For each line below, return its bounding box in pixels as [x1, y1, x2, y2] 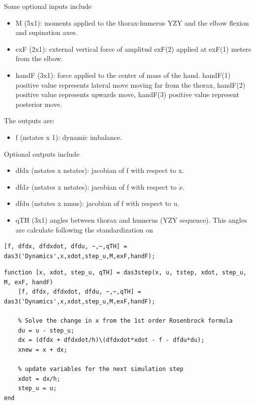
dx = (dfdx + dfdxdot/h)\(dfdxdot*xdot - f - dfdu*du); [18, 337, 205, 344]
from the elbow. [15, 53, 63, 64]
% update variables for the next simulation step [18, 366, 184, 373]
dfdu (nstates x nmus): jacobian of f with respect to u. [15, 198, 179, 208]
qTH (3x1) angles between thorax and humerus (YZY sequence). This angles [15, 214, 247, 225]
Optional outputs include [4, 148, 80, 159]
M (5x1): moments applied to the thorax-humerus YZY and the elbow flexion [15, 17, 249, 28]
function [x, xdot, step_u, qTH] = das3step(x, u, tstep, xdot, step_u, [4, 269, 247, 276]
